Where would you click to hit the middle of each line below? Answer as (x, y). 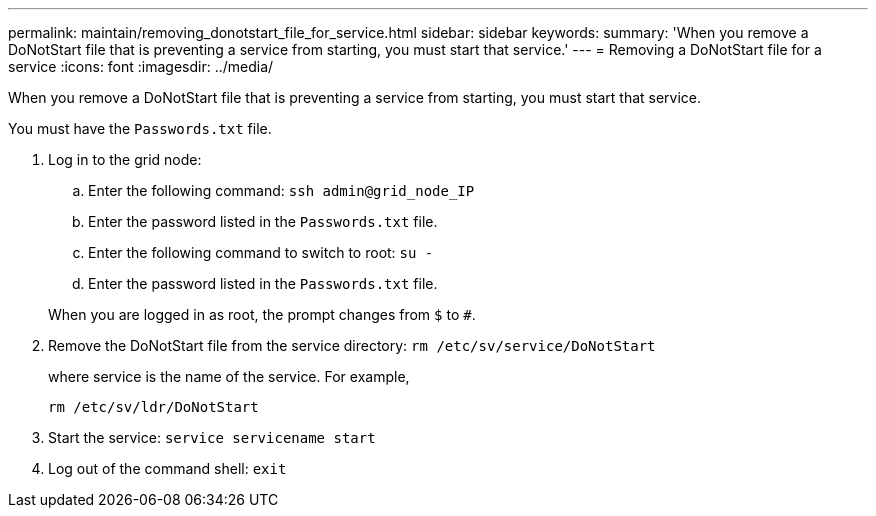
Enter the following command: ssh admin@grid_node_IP (281, 190)
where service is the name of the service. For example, (229, 376)
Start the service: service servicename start (212, 437)
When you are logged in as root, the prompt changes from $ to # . (262, 314)
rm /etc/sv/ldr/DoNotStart (153, 407)
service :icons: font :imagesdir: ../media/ (141, 66)
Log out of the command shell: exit (167, 468)
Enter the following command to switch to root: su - (261, 252)
